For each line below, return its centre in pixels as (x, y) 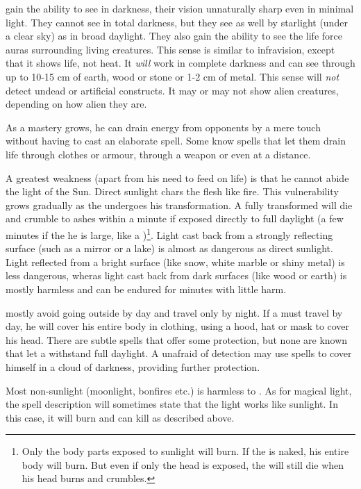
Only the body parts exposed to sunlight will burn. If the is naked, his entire (185, 451)
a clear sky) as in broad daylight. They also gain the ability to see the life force (174, 36)
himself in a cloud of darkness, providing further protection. (133, 366)
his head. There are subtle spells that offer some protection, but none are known (177, 339)
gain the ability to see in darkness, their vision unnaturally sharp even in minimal (180, 8)
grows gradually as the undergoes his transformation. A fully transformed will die (179, 205)
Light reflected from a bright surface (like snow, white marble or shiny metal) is (175, 262)
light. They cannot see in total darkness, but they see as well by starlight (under (177, 22)
